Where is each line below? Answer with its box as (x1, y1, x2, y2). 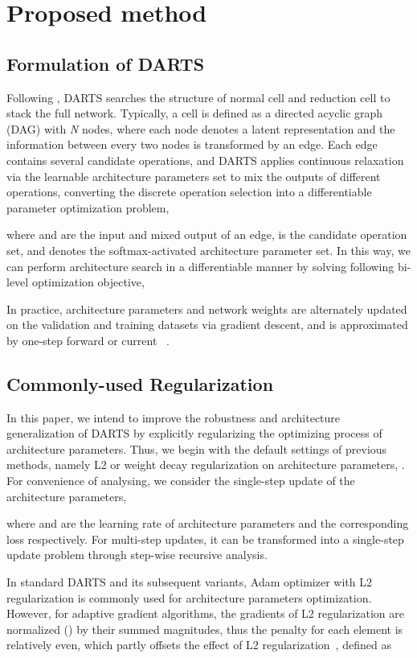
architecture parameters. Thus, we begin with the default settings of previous (6, 440, 387, 457)
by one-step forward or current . (6, 331, 170, 348)
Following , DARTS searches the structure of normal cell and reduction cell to (6, 88, 390, 105)
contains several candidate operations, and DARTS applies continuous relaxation (6, 151, 404, 168)
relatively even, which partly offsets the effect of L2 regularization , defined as (6, 636, 391, 653)
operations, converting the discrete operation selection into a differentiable (6, 183, 372, 200)
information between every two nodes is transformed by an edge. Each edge (6, 136, 378, 153)
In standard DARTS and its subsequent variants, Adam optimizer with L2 (6, 574, 372, 590)
